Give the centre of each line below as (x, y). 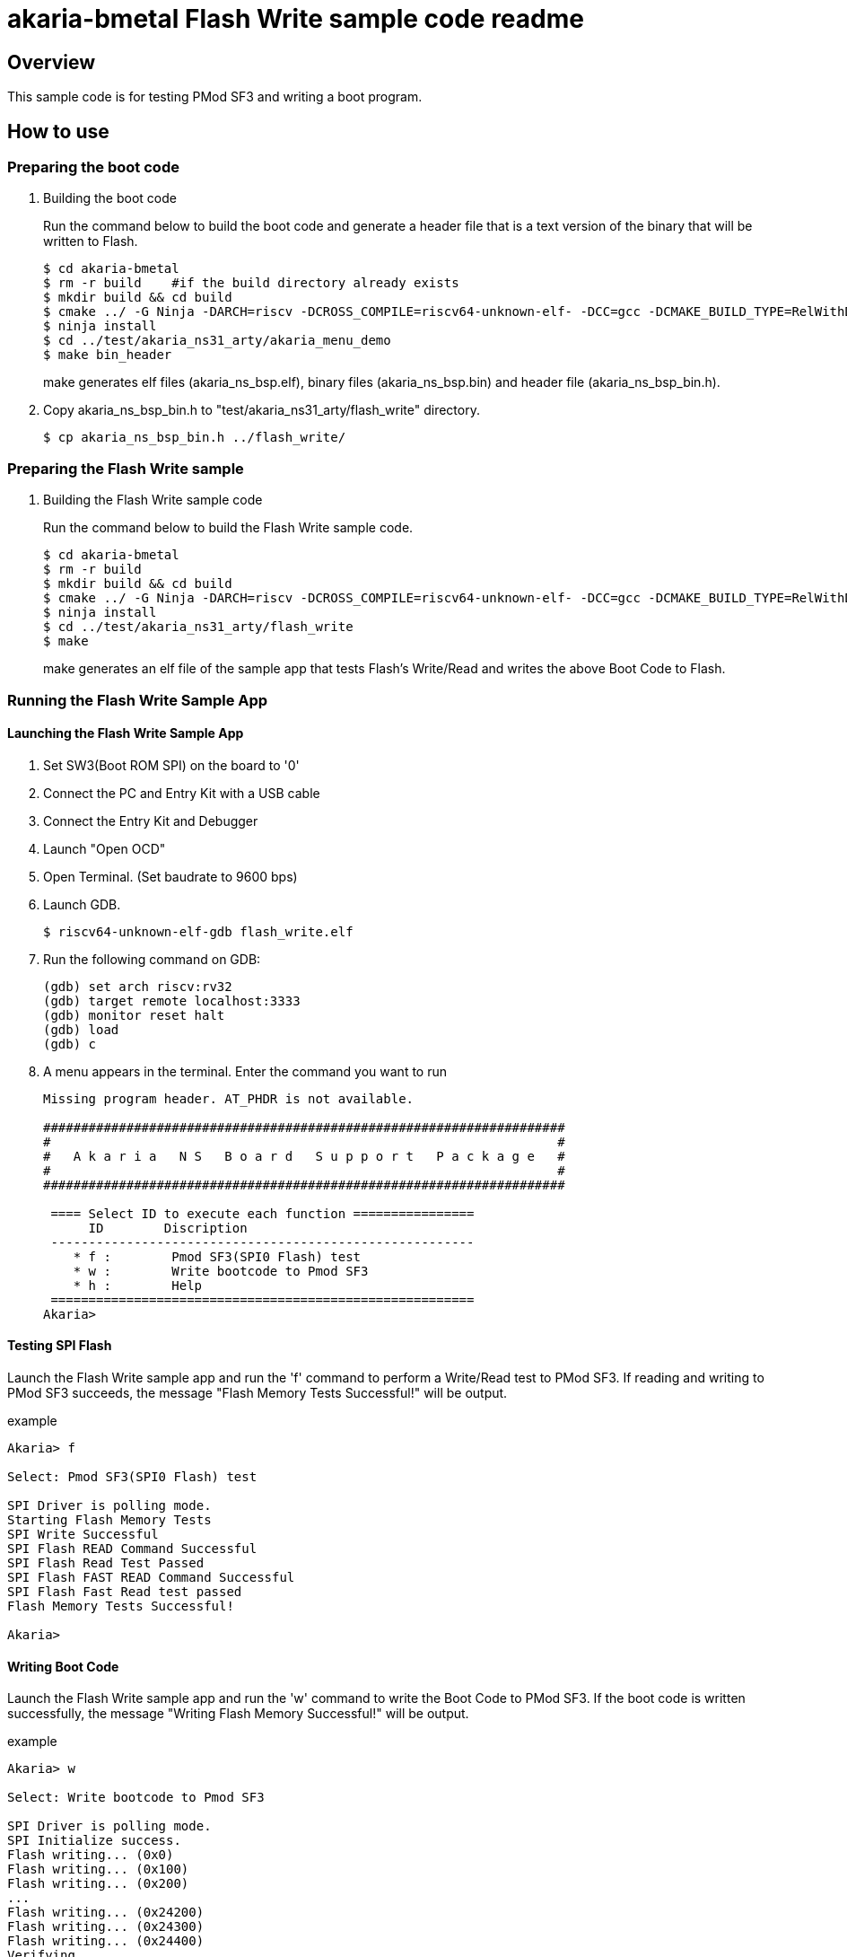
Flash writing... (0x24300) (106, 1927)
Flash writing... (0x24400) (106, 1941)
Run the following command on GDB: (152, 959)
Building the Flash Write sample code (153, 500)
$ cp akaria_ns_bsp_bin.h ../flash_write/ (195, 438)
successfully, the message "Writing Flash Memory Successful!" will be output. (238, 1714)
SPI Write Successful (83, 1534)
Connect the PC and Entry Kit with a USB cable (182, 793)
